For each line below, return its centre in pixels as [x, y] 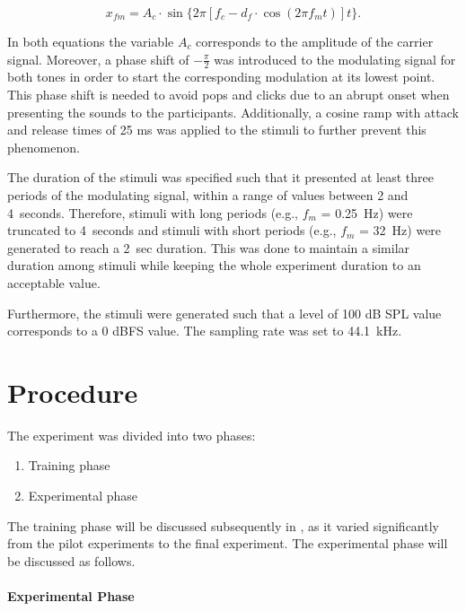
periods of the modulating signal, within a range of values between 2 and [208, 194]
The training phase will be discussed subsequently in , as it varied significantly [223, 525]
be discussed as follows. [71, 560]
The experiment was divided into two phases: [132, 435]
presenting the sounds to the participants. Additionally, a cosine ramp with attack [233, 112]
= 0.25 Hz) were [367, 212]
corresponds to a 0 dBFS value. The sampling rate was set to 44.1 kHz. [205, 331]
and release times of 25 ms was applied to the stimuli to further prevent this [217, 130]
